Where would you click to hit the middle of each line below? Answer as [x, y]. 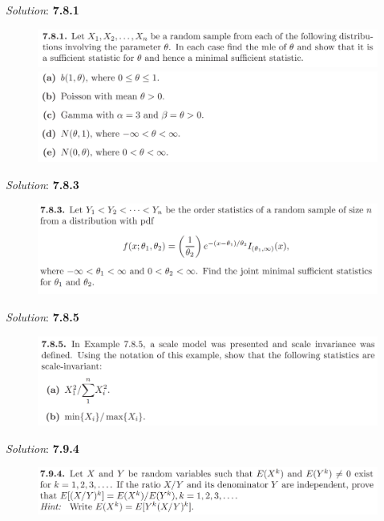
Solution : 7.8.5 [42, 317]
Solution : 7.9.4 [42, 448]
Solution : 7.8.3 [42, 184]
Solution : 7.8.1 [42, 10]
